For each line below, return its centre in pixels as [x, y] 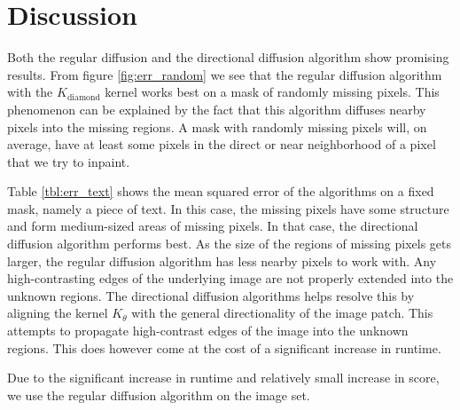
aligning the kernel [58, 313]
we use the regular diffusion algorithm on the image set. [159, 394]
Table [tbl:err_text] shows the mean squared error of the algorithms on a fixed [221, 191]
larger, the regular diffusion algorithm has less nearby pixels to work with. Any [222, 260]
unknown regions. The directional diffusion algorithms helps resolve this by [211, 295]
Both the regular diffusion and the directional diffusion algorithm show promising [228, 57]
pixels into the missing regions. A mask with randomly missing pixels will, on [217, 126]
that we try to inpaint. [69, 161]
